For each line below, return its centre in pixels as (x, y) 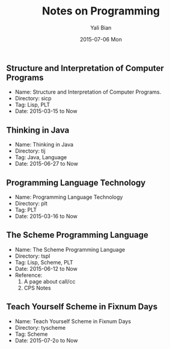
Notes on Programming (101, 11)
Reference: (29, 275)
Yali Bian (101, 28)
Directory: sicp (33, 99)
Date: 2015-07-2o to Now (46, 340)
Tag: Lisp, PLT (32, 105)
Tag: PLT (26, 210)
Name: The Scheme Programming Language (70, 249)
